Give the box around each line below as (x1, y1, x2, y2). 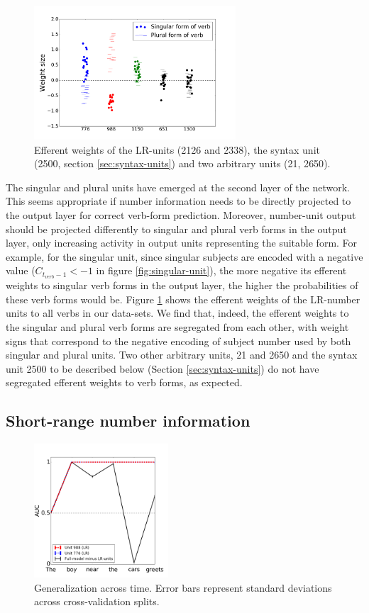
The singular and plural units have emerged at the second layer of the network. (6, 179, 350, 194)
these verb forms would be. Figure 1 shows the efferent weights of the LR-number (6, 291, 360, 306)
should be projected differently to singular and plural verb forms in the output (6, 221, 347, 236)
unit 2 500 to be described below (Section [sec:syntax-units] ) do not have (6, 361, 319, 376)
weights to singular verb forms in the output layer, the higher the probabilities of (6, 278, 358, 293)
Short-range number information (6, 410, 250, 432)
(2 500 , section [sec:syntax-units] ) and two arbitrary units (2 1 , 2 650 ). (34, 156, 331, 171)
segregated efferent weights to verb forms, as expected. (6, 375, 243, 390)
